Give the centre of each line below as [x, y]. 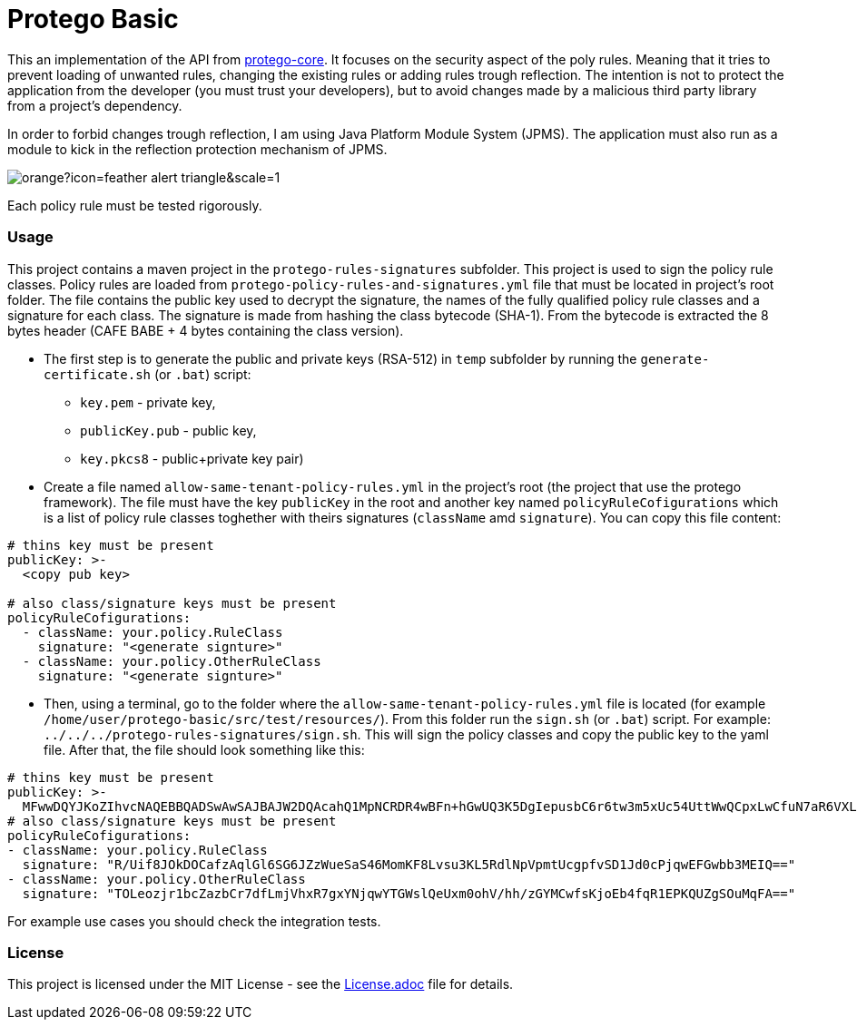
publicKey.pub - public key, [168, 430]
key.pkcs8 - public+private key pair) [192, 458]
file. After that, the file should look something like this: [204, 749]
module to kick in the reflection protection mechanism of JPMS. [197, 149]
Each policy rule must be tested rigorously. [135, 205]
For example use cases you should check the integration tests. [194, 921]
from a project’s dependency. [95, 105]
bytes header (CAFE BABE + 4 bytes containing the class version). [206, 330]
